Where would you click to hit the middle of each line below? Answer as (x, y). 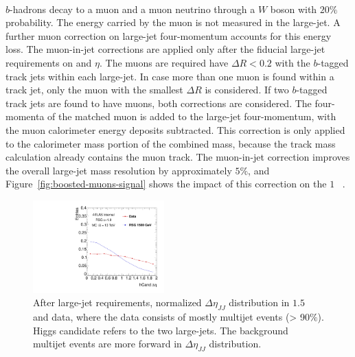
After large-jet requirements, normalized (117, 302)
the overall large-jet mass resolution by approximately (119, 170)
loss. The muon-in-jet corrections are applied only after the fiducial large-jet (165, 49)
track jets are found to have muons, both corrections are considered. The (159, 103)
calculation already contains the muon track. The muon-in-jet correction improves (178, 157)
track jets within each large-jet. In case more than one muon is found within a (170, 76)
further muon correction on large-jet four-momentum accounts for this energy (169, 35)
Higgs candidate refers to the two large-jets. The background (161, 330)
